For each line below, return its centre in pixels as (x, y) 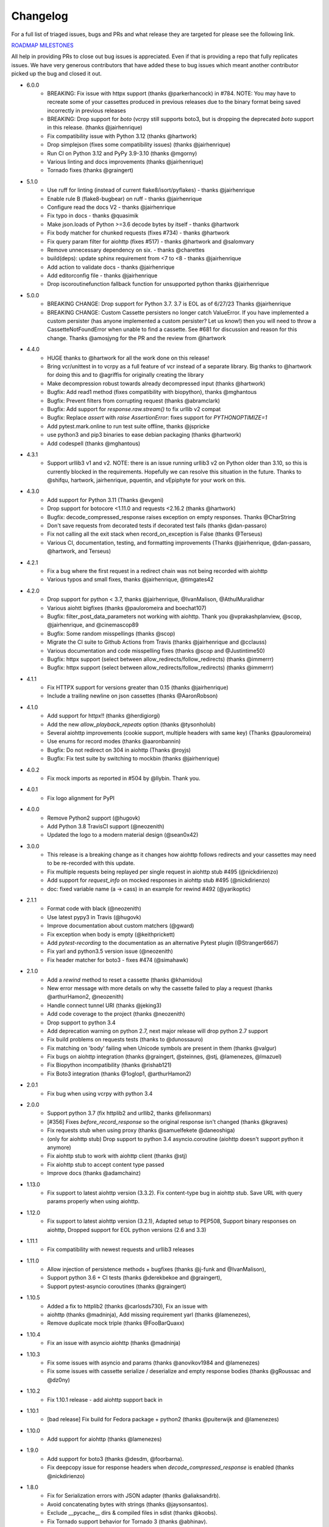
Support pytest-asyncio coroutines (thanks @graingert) (117, 1286)
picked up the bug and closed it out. (56, 74)
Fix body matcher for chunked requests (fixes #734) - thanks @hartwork (138, 233)
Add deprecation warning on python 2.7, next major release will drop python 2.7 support (157, 1031)
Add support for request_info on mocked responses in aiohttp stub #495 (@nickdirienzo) (159, 880)
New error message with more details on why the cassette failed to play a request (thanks (160, 988)
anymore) (59, 1147)
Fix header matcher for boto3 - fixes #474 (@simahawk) (118, 960)
